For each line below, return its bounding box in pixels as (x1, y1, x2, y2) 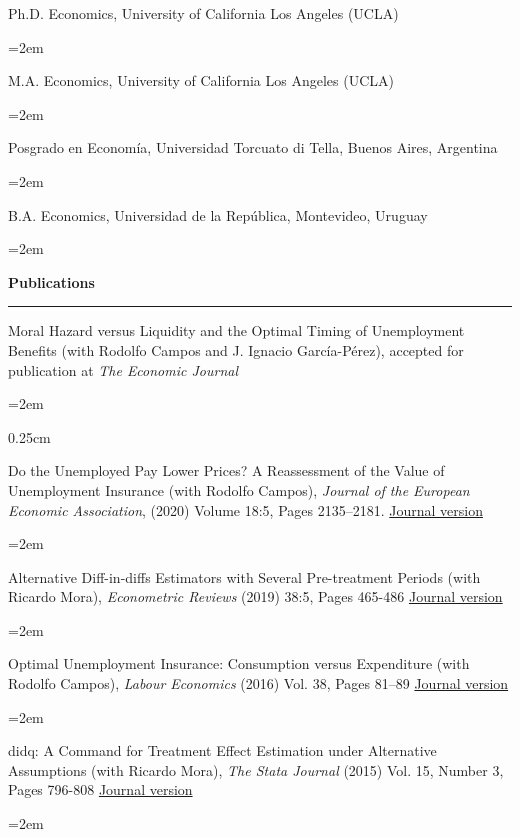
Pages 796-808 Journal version (8, 779, 193, 800)
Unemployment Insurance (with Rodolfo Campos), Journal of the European (8, 479, 470, 500)
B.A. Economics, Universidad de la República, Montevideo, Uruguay (8, 204, 428, 225)
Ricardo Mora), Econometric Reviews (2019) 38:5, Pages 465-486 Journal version (8, 586, 503, 607)
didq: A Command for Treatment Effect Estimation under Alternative (8, 740, 437, 761)
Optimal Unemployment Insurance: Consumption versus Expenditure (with (8, 653, 470, 674)
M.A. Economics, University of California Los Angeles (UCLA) (8, 70, 394, 91)
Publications (8, 271, 95, 292)
